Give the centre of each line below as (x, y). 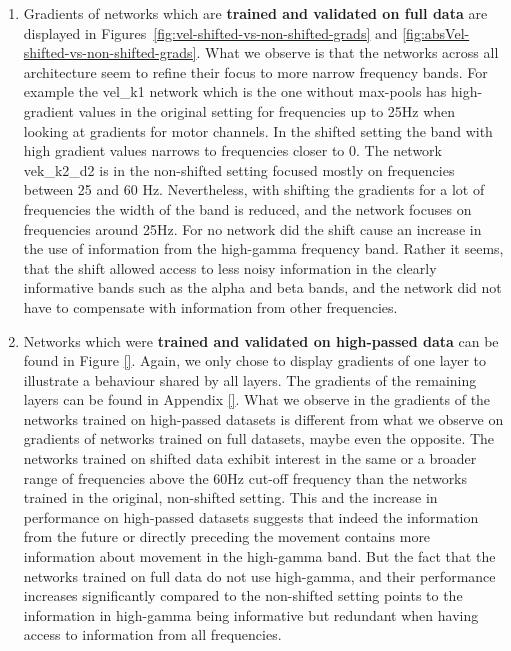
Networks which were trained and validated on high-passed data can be (261, 340)
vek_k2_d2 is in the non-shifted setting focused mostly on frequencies (239, 169)
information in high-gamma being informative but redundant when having (251, 614)
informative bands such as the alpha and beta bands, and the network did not (262, 287)
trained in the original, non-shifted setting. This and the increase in (230, 497)
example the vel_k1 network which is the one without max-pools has (235, 91)
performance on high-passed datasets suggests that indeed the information (251, 516)
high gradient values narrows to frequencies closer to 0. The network (232, 150)
